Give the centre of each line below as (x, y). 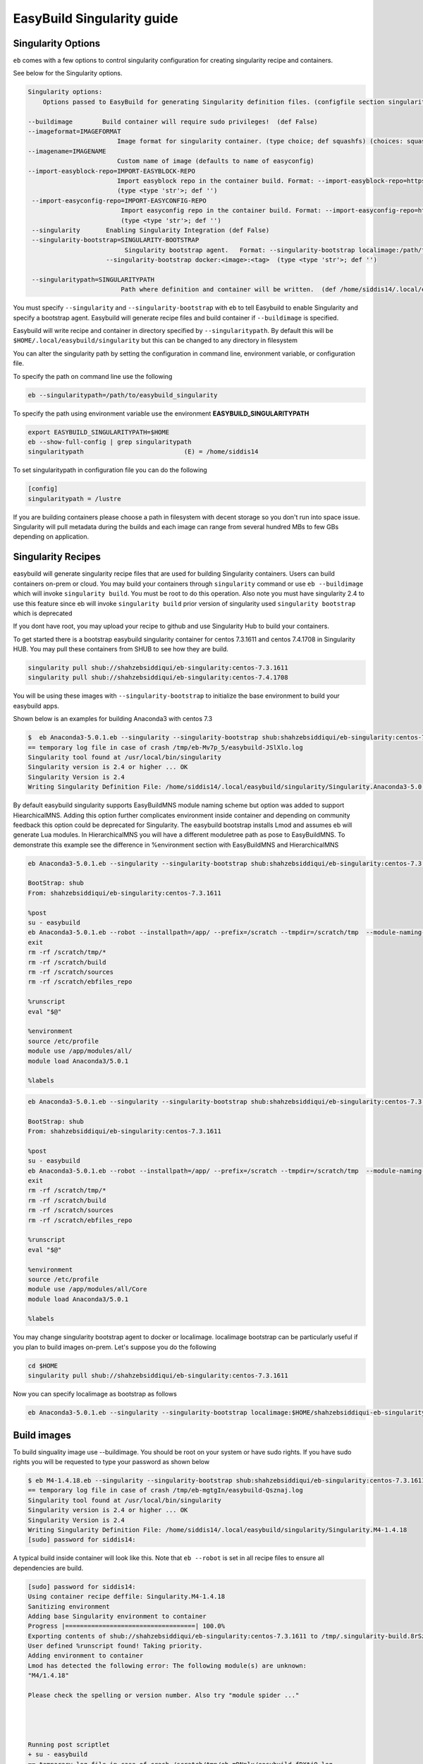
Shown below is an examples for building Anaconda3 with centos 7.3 (113, 719)
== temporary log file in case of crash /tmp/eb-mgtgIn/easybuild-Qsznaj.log (165, 1490)
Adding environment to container (86, 1656)
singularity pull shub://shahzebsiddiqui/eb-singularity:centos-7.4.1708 (158, 678)
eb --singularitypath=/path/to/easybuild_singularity (123, 395)
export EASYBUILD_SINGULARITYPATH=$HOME (98, 432)
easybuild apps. (36, 706)
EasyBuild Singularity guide (96, 18)
